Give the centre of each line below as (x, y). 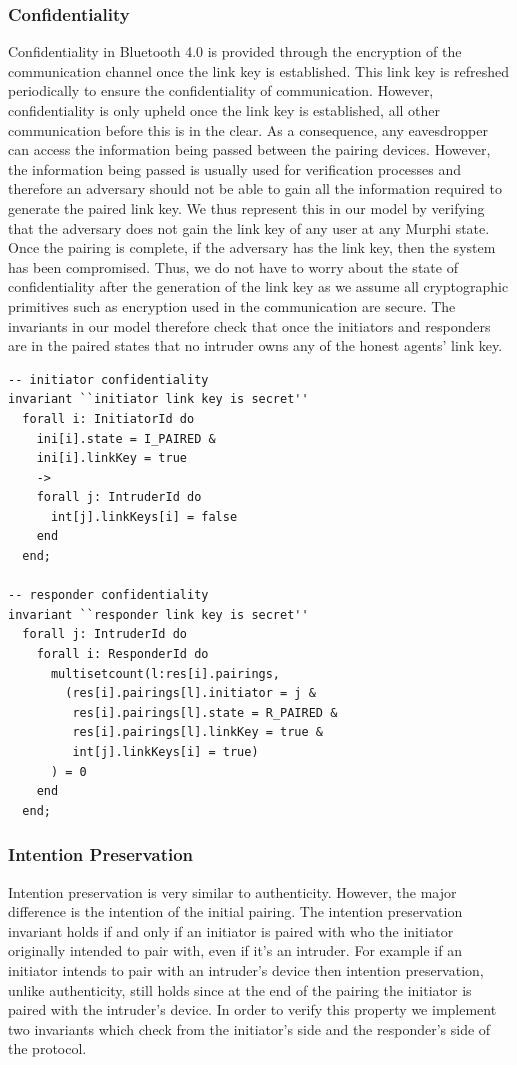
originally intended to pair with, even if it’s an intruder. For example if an (235, 950)
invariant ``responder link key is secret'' (158, 614)
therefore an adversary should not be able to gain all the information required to (255, 188)
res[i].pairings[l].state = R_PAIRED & (205, 712)
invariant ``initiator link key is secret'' (158, 399)
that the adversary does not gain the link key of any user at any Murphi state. (249, 227)
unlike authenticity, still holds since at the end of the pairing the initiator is (240, 989)
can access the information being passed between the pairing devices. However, (249, 149)
